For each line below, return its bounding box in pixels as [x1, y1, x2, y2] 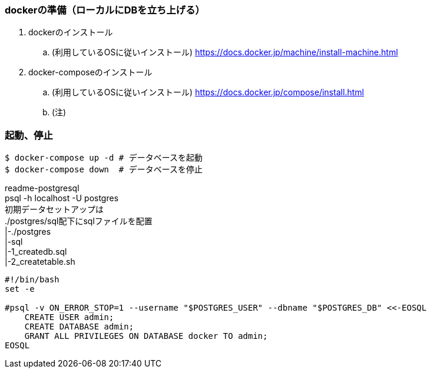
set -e [5, 284, 35, 294]
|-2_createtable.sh [5, 257, 75, 267]
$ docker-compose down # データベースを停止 [5, 165, 203, 175]
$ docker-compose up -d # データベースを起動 [5, 153, 203, 163]
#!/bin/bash [5, 275, 59, 285]
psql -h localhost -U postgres [5, 193, 119, 204]
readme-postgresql [5, 183, 79, 194]
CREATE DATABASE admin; [24, 322, 134, 332]
